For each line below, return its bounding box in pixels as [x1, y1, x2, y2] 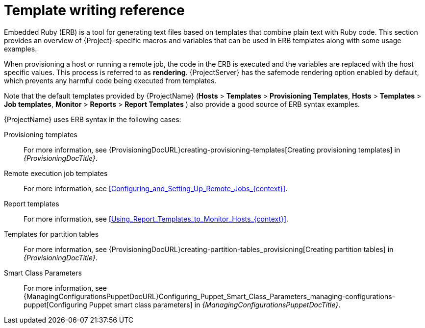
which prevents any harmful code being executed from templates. [4, 76, 217, 85]
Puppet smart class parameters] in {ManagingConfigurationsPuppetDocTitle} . [89, 300, 341, 309]
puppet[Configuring [24, 300, 87, 309]
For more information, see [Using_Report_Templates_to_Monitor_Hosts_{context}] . [24, 214, 289, 223]
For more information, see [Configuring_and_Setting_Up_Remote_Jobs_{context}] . [24, 184, 288, 193]
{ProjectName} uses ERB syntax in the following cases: [4, 115, 181, 124]
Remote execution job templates [4, 169, 108, 177]
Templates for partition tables [4, 229, 99, 238]
